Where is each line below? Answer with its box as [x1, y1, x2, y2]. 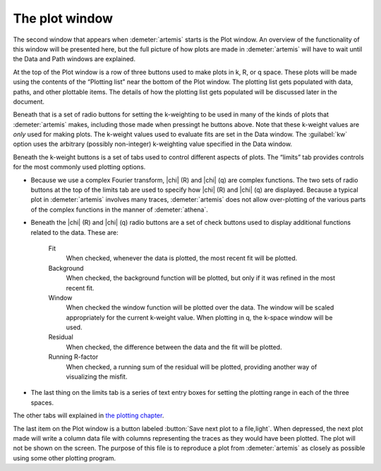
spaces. [30, 398, 54, 407]
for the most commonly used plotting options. [13, 163, 146, 171]
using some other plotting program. [13, 453, 116, 462]
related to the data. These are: [30, 228, 119, 236]
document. [13, 97, 45, 106]
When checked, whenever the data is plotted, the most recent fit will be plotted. [66, 254, 298, 262]
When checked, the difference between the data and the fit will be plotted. [66, 343, 282, 351]
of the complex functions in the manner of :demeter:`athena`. [30, 205, 208, 214]
